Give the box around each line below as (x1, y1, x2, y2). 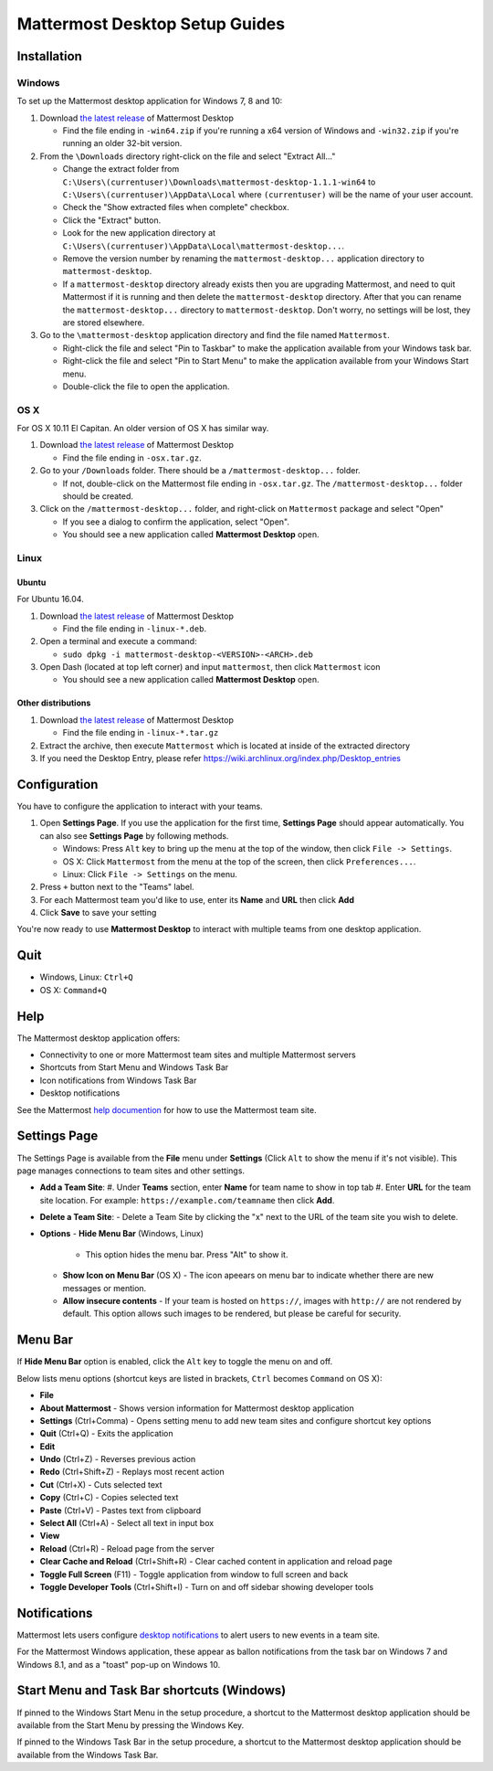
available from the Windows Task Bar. (16, 1749, 159, 1760)
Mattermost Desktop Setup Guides (16, 14, 286, 34)
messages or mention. (62, 1282, 147, 1293)
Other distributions (16, 697, 91, 708)
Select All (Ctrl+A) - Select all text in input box (39, 1518, 215, 1529)
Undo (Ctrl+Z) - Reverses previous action (39, 1454, 196, 1465)
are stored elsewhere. (62, 316, 145, 328)
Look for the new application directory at (62, 228, 216, 239)
